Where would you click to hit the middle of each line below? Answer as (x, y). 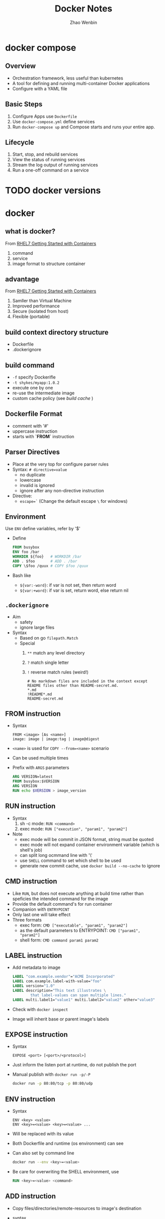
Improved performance (36, 306)
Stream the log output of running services (55, 165)
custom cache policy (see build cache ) (53, 398)
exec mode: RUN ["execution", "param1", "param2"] (74, 829)
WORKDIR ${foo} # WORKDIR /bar (47, 557)
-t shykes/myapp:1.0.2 (36, 383)
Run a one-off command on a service (50, 170)
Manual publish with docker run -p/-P (51, 1074)
